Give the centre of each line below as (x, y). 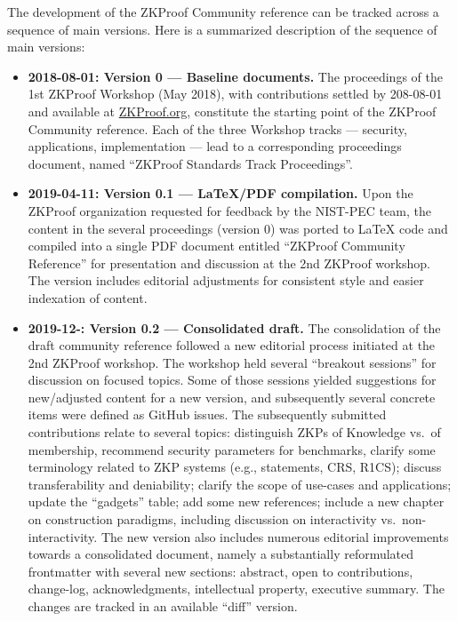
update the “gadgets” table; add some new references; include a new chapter (236, 502)
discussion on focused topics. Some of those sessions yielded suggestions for (232, 380)
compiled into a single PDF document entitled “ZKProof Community (216, 246)
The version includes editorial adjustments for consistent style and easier (226, 280)
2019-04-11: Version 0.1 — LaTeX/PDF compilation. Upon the (220, 193)
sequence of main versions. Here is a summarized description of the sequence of (222, 29)
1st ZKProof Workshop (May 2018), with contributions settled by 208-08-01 (235, 94)
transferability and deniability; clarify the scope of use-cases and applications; (240, 484)
